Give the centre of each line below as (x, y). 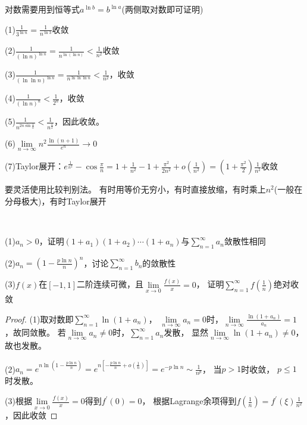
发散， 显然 (186, 332)
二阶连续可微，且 (110, 284)
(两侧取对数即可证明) (162, 9)
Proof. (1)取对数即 (39, 319)
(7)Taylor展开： (35, 166)
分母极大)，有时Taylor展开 (56, 201)
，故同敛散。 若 (35, 332)
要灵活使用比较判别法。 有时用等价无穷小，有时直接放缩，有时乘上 (135, 189)
